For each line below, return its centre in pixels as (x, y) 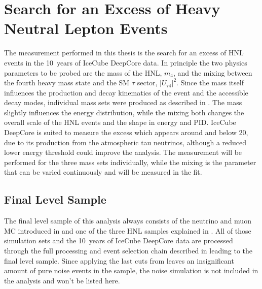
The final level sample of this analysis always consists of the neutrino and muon (128, 221)
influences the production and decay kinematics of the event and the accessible (126, 92)
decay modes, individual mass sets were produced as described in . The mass (123, 102)
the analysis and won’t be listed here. (62, 280)
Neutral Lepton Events (86, 28)
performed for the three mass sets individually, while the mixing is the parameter (130, 162)
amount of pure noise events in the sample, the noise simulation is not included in (131, 270)
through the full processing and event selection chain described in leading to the (128, 251)
